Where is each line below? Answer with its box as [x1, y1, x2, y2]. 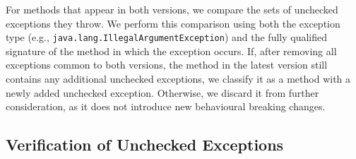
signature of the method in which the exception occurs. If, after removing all [6, 43, 337, 58]
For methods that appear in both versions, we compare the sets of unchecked [6, 2, 338, 16]
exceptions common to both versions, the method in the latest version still [6, 57, 328, 72]
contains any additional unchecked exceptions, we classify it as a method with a [6, 71, 351, 86]
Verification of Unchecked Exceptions [6, 134, 284, 155]
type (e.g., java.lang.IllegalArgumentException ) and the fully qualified [6, 30, 328, 45]
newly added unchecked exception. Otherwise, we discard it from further [6, 85, 319, 100]
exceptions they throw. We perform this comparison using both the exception [6, 16, 340, 30]
